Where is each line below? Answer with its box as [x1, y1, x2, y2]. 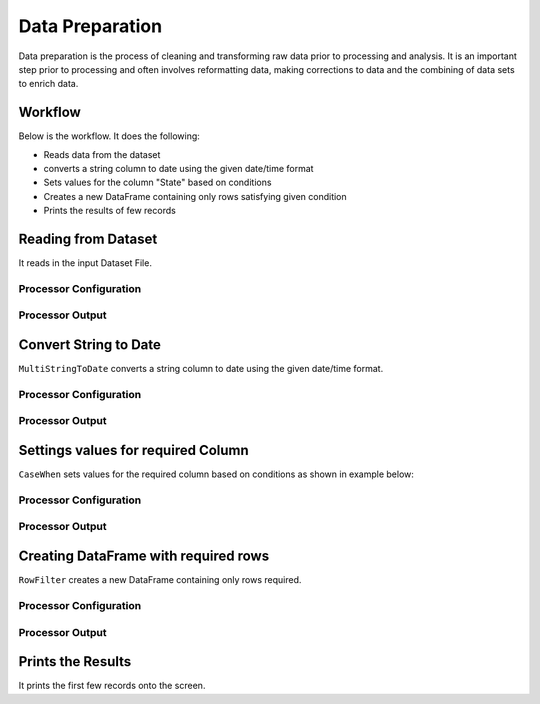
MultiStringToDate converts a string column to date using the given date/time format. [18, 363, 384, 375]
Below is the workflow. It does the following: [18, 130, 200, 142]
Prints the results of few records [43, 205, 177, 217]
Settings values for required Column [18, 442, 249, 459]
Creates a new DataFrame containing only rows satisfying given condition [43, 190, 347, 202]
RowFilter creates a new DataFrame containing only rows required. [18, 574, 302, 586]
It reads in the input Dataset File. [18, 257, 152, 269]
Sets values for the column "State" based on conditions [43, 176, 272, 189]
